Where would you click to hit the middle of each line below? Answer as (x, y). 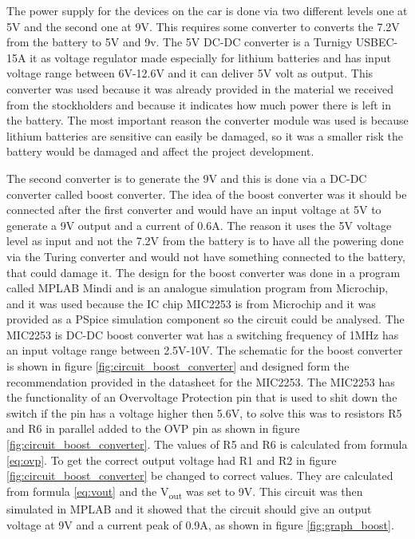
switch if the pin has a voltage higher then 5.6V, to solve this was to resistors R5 (204, 412)
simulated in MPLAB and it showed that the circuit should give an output (189, 508)
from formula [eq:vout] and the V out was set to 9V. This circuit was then (185, 492)
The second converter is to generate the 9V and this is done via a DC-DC (187, 178)
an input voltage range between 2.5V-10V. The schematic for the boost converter (205, 350)
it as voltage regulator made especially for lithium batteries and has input (210, 57)
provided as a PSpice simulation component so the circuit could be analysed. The (206, 319)
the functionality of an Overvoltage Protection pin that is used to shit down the (202, 397)
